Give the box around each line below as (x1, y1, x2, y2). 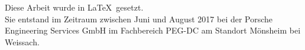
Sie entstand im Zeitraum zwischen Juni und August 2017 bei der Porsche (5, 12, 273, 25)
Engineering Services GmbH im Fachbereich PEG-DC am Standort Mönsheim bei (5, 24, 301, 36)
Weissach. (5, 35, 40, 48)
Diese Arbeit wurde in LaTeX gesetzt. (5, 1, 144, 13)
